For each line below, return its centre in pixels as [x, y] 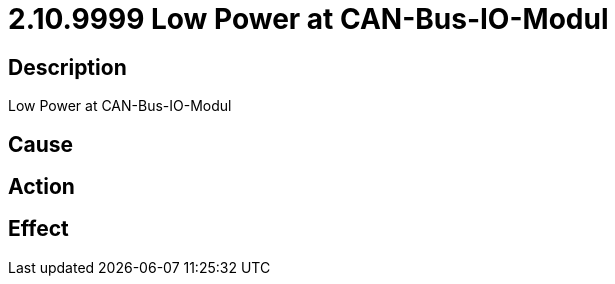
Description [67, 67]
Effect [38, 229]
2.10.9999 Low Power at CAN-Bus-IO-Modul [308, 19]
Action [41, 187]
